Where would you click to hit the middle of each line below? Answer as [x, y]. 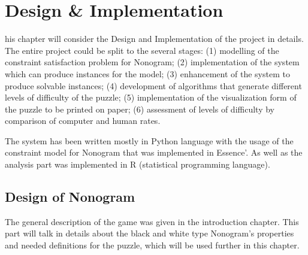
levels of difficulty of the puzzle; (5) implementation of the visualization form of [151, 97]
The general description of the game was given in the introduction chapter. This [152, 221]
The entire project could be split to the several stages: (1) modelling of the [142, 50]
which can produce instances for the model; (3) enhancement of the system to [147, 73]
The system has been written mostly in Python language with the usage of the [149, 140]
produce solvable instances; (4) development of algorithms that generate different [153, 85]
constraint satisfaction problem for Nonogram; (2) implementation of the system [152, 62]
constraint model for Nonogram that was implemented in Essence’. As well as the [154, 152]
